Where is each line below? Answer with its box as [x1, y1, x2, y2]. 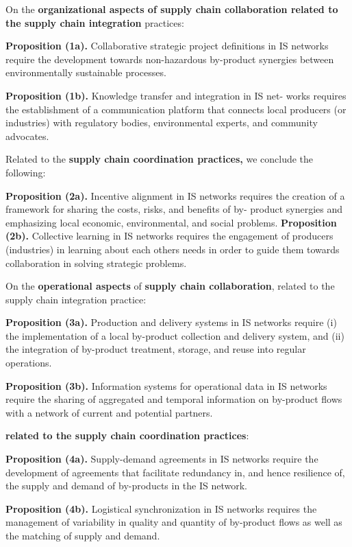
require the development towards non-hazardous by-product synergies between [5, 51, 334, 66]
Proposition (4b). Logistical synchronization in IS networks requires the [5, 501, 317, 515]
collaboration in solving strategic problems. [5, 255, 187, 270]
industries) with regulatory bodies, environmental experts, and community [5, 115, 318, 130]
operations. [5, 356, 52, 370]
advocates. [5, 128, 49, 143]
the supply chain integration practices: [5, 15, 184, 30]
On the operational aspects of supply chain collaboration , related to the [5, 279, 335, 293]
